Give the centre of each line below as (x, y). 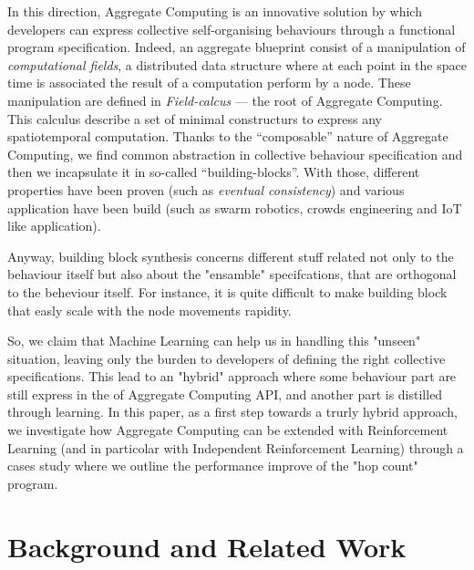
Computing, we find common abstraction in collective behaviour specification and (235, 154)
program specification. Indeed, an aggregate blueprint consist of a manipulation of (237, 47)
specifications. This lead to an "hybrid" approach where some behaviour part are (232, 376)
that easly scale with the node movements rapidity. (149, 310)
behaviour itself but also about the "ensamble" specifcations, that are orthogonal (232, 274)
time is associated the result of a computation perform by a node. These (209, 83)
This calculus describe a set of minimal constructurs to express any (195, 118)
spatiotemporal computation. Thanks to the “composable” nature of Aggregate (228, 136)
